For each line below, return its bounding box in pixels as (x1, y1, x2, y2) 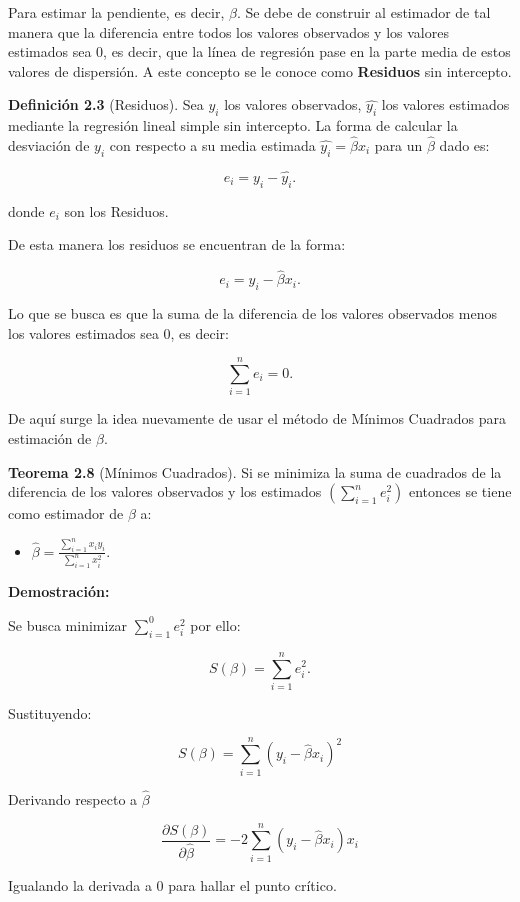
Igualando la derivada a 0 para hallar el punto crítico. (8, 874, 337, 895)
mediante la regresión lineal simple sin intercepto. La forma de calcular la (8, 115, 458, 136)
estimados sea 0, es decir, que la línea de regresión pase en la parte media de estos (8, 41, 511, 62)
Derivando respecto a (8, 788, 138, 809)
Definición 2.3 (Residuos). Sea (8, 94, 204, 115)
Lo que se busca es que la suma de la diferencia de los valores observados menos (8, 303, 497, 323)
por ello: (190, 614, 241, 635)
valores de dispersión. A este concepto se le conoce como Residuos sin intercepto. (8, 60, 512, 81)
